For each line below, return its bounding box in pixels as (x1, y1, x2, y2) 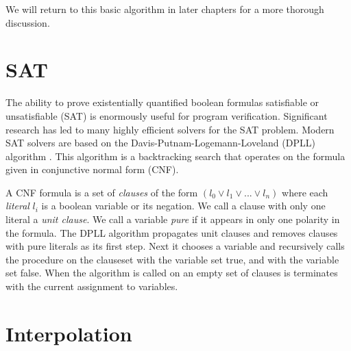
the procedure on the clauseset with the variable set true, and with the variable (5, 252, 339, 266)
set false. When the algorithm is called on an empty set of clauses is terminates (5, 265, 338, 280)
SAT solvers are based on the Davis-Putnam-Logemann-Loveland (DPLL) (5, 135, 315, 150)
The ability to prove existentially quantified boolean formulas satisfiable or (5, 95, 319, 109)
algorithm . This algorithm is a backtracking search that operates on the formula (5, 148, 346, 163)
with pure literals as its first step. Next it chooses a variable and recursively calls (5, 239, 345, 253)
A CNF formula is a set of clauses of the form (5, 185, 198, 199)
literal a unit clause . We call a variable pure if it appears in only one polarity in (5, 212, 340, 226)
